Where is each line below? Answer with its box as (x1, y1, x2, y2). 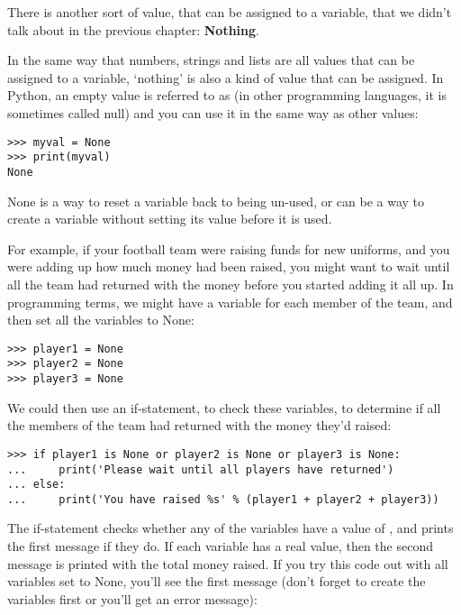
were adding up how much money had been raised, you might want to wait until (7, 257, 450, 276)
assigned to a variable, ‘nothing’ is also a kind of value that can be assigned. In (7, 68, 444, 87)
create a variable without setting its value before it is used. (7, 209, 332, 228)
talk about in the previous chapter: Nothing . (7, 20, 259, 39)
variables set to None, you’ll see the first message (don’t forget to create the (7, 572, 426, 591)
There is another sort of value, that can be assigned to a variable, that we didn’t (7, 3, 452, 21)
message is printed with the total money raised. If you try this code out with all (7, 554, 448, 573)
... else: (7, 478, 66, 491)
